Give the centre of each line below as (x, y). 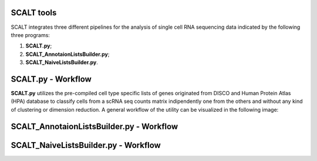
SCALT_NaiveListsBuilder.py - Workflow (86, 145)
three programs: (30, 35)
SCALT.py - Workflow (51, 79)
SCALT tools (34, 13)
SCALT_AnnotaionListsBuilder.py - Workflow (95, 126)
